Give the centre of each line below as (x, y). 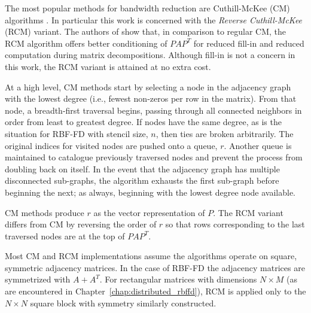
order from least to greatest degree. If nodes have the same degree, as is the (143, 122)
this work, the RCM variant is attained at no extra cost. (108, 66)
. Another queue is (258, 145)
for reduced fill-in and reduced (249, 43)
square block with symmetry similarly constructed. (123, 303)
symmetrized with (38, 279)
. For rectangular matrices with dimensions (178, 279)
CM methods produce (45, 212)
